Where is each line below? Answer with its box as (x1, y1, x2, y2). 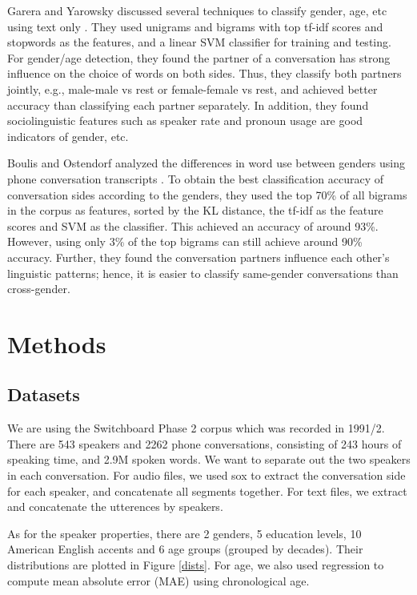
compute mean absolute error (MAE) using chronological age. (7, 572, 310, 589)
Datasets (7, 382, 80, 407)
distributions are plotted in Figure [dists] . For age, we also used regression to (7, 557, 384, 573)
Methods (7, 327, 106, 360)
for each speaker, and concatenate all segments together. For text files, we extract (7, 482, 407, 499)
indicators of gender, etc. (7, 127, 129, 144)
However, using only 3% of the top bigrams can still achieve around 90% (7, 233, 363, 250)
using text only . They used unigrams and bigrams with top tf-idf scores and (7, 18, 383, 34)
